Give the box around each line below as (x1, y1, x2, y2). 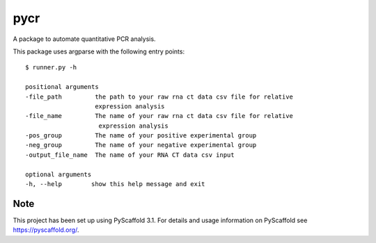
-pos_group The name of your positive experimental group (25, 132, 257, 140)
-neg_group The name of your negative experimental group (25, 141, 257, 149)
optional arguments (25, 170, 92, 178)
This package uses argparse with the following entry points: (13, 47, 185, 56)
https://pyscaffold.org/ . (13, 226, 79, 234)
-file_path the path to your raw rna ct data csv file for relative (25, 92, 294, 101)
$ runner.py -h (25, 63, 77, 72)
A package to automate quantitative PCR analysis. (13, 35, 156, 43)
